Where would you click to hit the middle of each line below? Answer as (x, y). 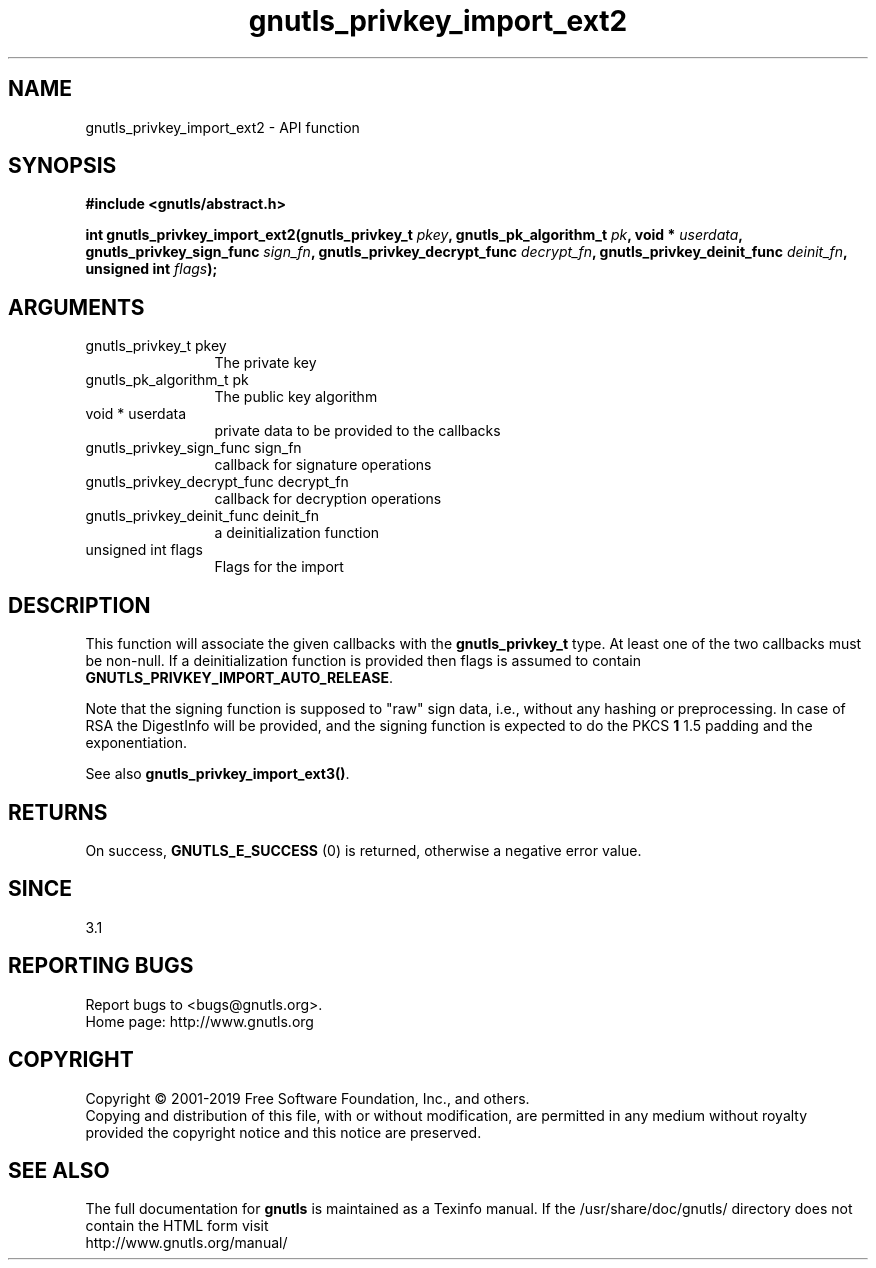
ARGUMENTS (76, 307)
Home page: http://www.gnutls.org (199, 1021)
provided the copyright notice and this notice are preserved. (283, 1132)
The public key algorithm (296, 397)
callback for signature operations (323, 465)
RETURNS (58, 812)
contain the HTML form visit (177, 1226)
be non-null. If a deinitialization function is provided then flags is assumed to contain (363, 661)
